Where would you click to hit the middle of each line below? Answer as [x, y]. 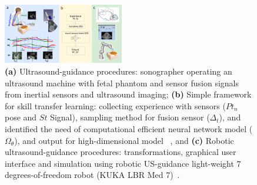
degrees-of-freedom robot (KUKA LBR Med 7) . [92, 175]
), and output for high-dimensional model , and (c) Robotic [124, 140]
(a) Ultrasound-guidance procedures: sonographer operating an [119, 71]
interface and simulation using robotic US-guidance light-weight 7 [123, 163]
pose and [21, 117]
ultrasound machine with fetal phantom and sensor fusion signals [122, 83]
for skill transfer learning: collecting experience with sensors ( [115, 105]
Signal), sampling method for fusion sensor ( [130, 117]
